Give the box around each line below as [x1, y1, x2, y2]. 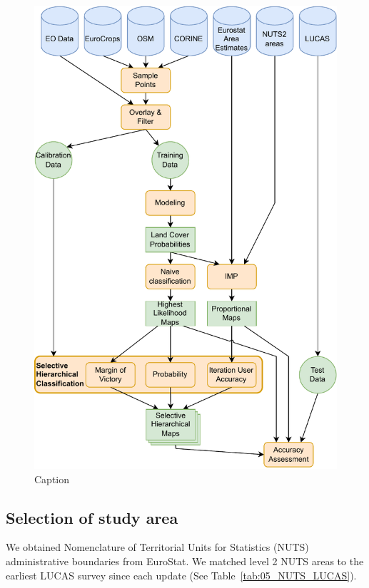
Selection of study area [6, 506, 178, 528]
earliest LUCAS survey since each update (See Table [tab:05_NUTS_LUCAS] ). [6, 567, 357, 582]
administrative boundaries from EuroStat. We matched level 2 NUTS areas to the [6, 553, 364, 568]
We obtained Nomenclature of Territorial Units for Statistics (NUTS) [6, 540, 309, 555]
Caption [34, 471, 70, 486]
